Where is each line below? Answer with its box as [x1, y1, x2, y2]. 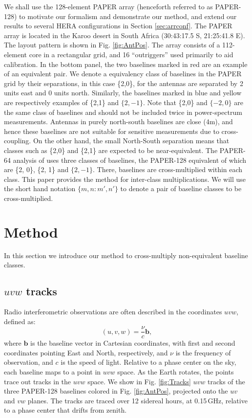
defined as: [4, 316, 36, 326]
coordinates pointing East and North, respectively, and [4, 347, 168, 357]
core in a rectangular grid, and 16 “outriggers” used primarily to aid [29, 49, 233, 59]
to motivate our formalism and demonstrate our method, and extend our [19, 11, 237, 21]
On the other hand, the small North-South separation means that [33, 135, 230, 146]
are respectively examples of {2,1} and [4, 97, 119, 107]
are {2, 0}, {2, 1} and [4, 164, 69, 175]
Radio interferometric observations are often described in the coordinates [4, 306, 222, 316]
